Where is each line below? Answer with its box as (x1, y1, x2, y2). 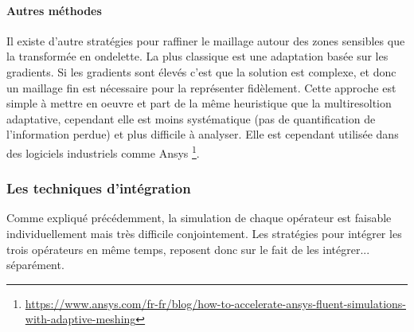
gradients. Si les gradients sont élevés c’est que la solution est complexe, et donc (6, 63, 396, 80)
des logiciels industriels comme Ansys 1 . (6, 142, 200, 161)
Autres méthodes (6, 2, 102, 18)
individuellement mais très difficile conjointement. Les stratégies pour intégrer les (6, 225, 402, 242)
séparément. (6, 256, 64, 273)
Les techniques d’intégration (6, 178, 191, 198)
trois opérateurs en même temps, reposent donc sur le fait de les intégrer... (6, 240, 370, 257)
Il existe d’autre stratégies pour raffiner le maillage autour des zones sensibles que (6, 32, 405, 49)
